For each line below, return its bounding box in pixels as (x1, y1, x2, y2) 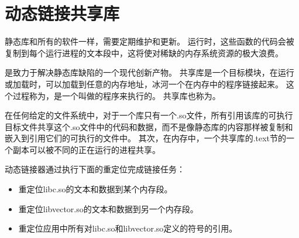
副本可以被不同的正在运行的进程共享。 (12, 143, 160, 155)
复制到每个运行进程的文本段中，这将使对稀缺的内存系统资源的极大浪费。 (5, 46, 283, 59)
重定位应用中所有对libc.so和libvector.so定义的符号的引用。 (18, 222, 238, 234)
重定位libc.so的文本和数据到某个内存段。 (18, 183, 173, 195)
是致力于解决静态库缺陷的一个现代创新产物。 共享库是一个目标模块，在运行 (5, 66, 294, 79)
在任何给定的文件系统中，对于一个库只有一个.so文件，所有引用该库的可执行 (5, 109, 293, 121)
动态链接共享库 (5, 1, 120, 25)
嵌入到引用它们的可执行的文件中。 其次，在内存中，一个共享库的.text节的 (5, 132, 287, 144)
